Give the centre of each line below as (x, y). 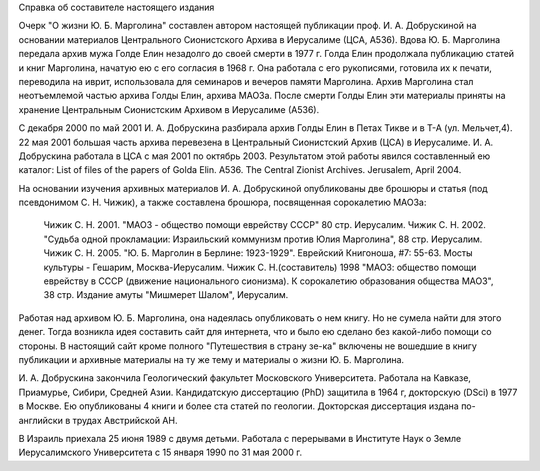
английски (41, 420)
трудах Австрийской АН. (125, 420)
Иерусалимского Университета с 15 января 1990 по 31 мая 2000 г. (160, 452)
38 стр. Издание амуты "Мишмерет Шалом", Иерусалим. (166, 295)
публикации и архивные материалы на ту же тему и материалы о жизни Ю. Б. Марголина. (211, 359)
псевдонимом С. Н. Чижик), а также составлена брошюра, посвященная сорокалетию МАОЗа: (222, 202)
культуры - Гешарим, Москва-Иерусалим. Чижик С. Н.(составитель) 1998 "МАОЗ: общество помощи (260, 267)
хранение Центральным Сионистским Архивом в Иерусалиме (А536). (169, 109)
